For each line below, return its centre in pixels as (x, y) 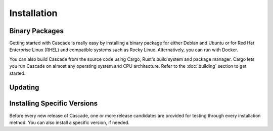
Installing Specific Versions (54, 104)
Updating (24, 88)
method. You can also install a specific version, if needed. (70, 122)
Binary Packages (37, 31)
